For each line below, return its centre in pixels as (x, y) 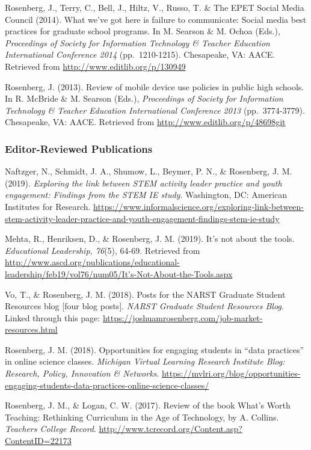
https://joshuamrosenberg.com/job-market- (183, 317)
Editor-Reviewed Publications (79, 148)
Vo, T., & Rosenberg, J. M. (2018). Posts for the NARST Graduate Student (145, 294)
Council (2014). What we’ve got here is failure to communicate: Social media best (156, 19)
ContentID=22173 (38, 441)
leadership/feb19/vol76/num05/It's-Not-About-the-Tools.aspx (119, 273)
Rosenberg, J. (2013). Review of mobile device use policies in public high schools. (155, 86)
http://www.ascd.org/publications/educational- (92, 262)
